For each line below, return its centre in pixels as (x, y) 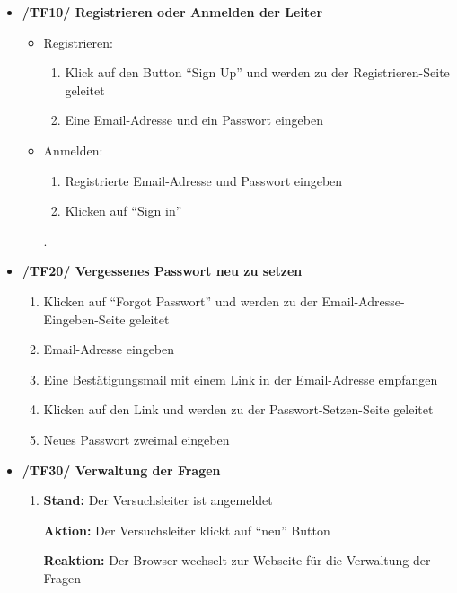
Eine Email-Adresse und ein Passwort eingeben (194, 120)
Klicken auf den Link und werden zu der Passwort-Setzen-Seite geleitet (238, 409)
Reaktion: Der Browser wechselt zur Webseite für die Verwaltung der (237, 560)
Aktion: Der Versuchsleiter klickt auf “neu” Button (187, 530)
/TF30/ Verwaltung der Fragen (121, 469)
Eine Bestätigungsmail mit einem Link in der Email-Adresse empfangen (241, 379)
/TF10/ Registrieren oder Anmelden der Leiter (172, 12)
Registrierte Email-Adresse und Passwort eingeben (204, 180)
